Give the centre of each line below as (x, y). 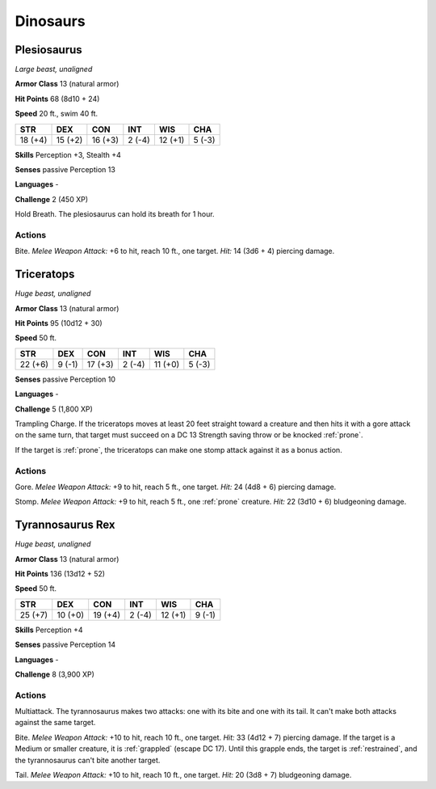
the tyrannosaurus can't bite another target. (88, 760)
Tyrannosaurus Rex (65, 525)
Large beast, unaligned (54, 70)
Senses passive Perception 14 (65, 645)
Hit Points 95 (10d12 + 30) (59, 323)
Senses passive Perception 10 (65, 379)
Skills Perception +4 (49, 630)
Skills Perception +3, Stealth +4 (68, 154)
